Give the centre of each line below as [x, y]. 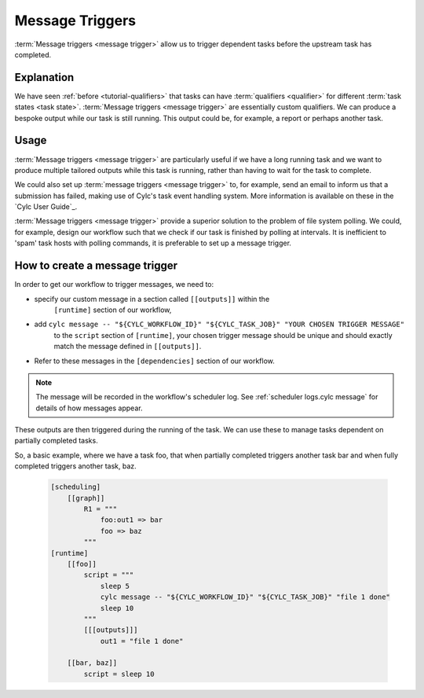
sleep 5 [115, 586]
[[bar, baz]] [92, 663]
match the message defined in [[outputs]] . [128, 347]
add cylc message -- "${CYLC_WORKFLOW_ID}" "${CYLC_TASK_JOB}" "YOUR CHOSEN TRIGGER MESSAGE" [219, 324]
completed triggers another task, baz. [75, 466]
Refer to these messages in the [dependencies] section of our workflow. [154, 361]
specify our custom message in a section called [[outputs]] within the [152, 299]
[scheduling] [76, 487]
